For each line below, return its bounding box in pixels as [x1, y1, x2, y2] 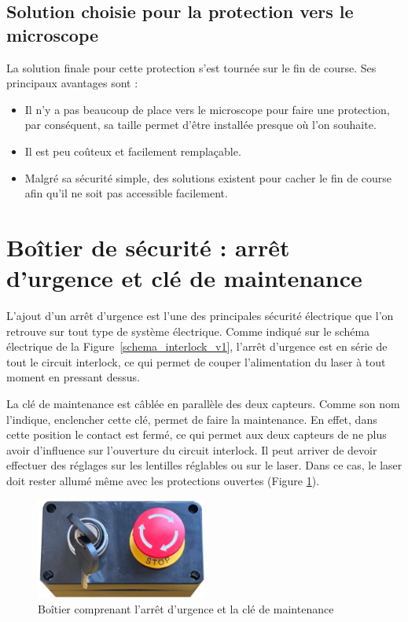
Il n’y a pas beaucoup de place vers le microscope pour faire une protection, [24, 101, 390, 117]
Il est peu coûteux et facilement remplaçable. [24, 142, 241, 159]
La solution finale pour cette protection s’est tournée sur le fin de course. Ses [6, 59, 377, 75]
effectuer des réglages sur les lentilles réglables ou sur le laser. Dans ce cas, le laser [6, 457, 402, 473]
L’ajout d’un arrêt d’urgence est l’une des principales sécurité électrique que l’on [6, 307, 394, 324]
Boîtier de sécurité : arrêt [6, 230, 290, 263]
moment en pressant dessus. [6, 369, 140, 385]
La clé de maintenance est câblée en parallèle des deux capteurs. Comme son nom [6, 396, 400, 412]
